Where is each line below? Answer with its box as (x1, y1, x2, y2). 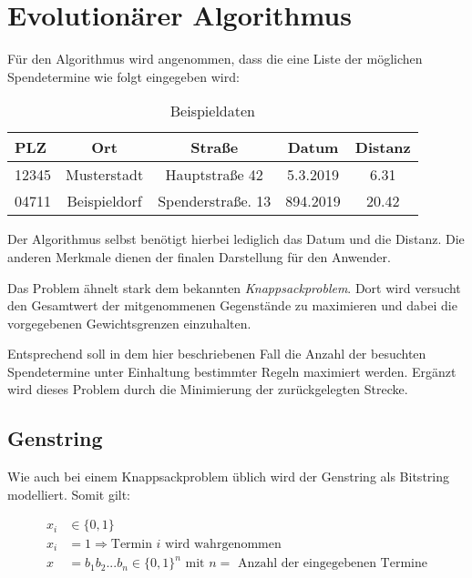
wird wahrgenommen (165, 537, 282, 551)
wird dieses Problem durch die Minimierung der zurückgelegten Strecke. (7, 380, 408, 399)
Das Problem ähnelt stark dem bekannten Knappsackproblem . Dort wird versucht (7, 278, 461, 297)
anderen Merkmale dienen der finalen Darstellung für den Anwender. (7, 247, 391, 266)
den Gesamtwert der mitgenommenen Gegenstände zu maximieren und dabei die (7, 296, 457, 315)
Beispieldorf (67, 190, 142, 212)
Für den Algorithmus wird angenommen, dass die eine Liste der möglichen (7, 49, 423, 68)
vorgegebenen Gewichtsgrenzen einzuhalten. (7, 313, 251, 332)
